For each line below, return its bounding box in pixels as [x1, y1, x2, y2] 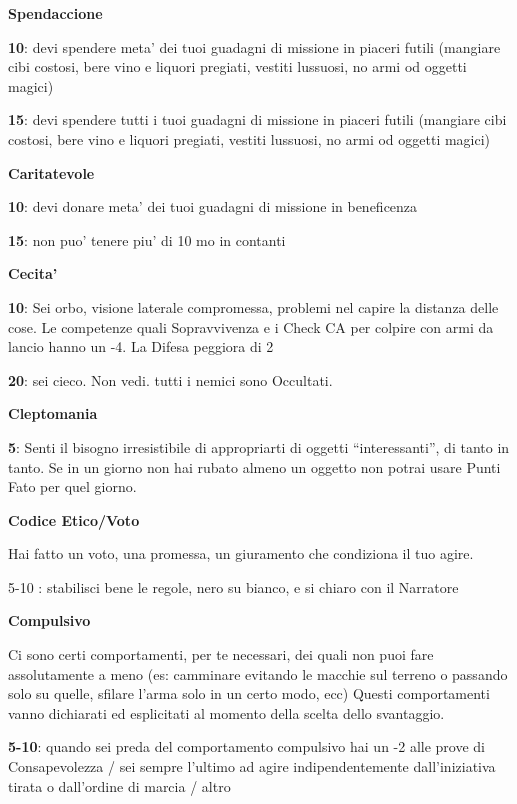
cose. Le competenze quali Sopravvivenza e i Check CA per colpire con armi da [8, 316, 494, 337]
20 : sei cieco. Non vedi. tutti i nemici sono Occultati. [8, 369, 333, 390]
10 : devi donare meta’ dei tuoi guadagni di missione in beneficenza [8, 196, 418, 217]
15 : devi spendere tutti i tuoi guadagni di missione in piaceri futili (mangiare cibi [8, 109, 507, 130]
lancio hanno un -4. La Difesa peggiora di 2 [8, 336, 274, 357]
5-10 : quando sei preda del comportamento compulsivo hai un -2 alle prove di [8, 736, 486, 757]
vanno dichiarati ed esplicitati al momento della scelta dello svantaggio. [8, 702, 445, 723]
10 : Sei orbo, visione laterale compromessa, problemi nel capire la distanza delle [8, 296, 499, 317]
